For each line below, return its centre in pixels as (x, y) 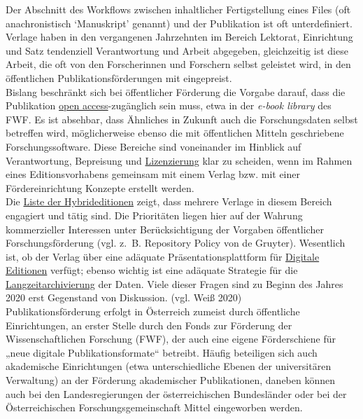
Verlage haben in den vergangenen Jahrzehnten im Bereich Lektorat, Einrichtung (179, 37)
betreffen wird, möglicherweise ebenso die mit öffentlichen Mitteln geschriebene (175, 133)
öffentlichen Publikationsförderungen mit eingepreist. (119, 77)
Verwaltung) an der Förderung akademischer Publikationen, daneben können (171, 380)
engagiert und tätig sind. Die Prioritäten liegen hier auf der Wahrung (154, 215)
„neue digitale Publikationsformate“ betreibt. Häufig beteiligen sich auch (162, 352)
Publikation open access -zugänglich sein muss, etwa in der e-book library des (169, 105)
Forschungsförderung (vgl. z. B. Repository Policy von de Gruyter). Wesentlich (176, 243)
